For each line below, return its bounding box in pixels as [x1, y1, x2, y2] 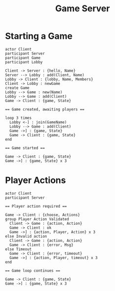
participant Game [5, 55, 41, 60]
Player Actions [5, 175, 66, 186]
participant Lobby [5, 59, 43, 64]
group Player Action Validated [5, 216, 69, 221]
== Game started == [5, 145, 45, 150]
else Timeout [5, 246, 32, 252]
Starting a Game [5, 30, 73, 42]
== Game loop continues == [5, 268, 60, 273]
